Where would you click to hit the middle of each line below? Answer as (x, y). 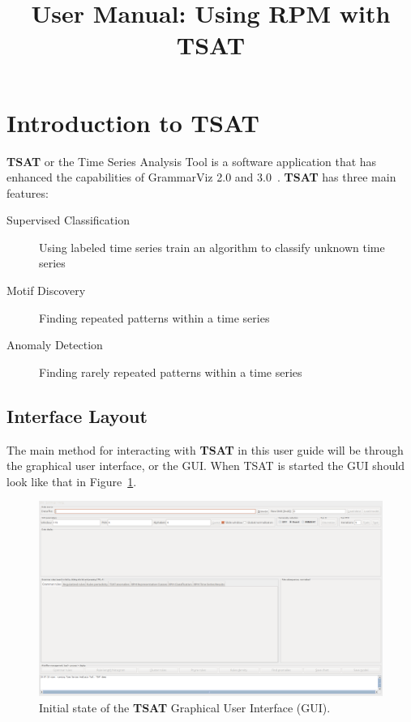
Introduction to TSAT (133, 122)
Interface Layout (77, 415)
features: (28, 192)
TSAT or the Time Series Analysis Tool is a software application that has (192, 161)
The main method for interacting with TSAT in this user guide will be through (205, 449)
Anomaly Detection (55, 345)
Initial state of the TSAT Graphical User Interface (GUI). (185, 707)
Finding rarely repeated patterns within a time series (171, 372)
